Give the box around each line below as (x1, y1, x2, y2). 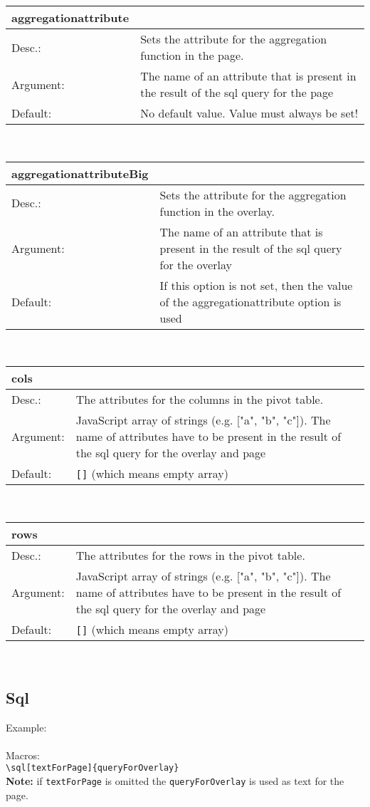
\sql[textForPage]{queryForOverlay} (6, 763, 179, 774)
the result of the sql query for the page (140, 84, 334, 100)
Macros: (6, 747, 40, 762)
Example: (6, 719, 47, 734)
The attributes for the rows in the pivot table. (75, 546, 305, 563)
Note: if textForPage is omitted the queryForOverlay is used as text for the (6, 774, 344, 788)
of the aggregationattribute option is (159, 293, 342, 310)
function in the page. (140, 47, 244, 63)
